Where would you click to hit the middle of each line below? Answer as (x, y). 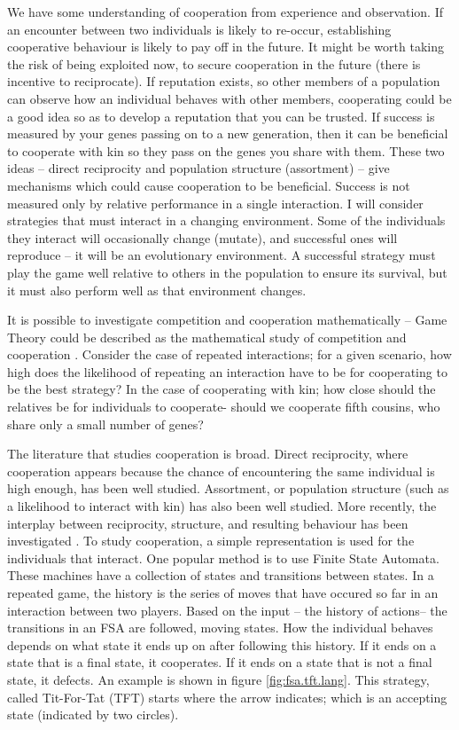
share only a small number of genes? (105, 424)
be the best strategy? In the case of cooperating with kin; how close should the (222, 389)
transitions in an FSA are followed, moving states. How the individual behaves (220, 628)
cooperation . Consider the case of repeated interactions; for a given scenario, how (229, 354)
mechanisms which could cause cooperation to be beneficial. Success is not (209, 185)
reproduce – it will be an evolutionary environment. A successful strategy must (222, 255)
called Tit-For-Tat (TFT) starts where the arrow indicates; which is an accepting (227, 697)
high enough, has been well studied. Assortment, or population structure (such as (228, 488)
